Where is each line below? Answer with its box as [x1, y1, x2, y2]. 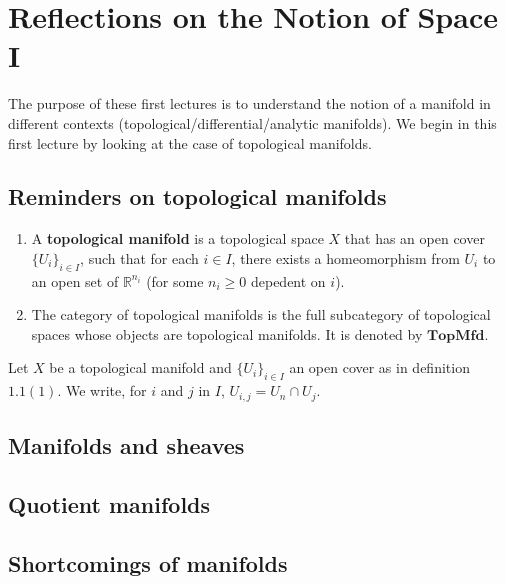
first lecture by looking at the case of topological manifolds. [8, 132, 372, 153]
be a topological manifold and [49, 357, 232, 378]
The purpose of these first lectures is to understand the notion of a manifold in [8, 93, 491, 114]
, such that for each [80, 247, 199, 268]
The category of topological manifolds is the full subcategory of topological [31, 304, 491, 325]
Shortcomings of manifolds [8, 547, 288, 578]
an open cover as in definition [289, 357, 470, 378]
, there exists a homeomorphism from [231, 247, 460, 268]
